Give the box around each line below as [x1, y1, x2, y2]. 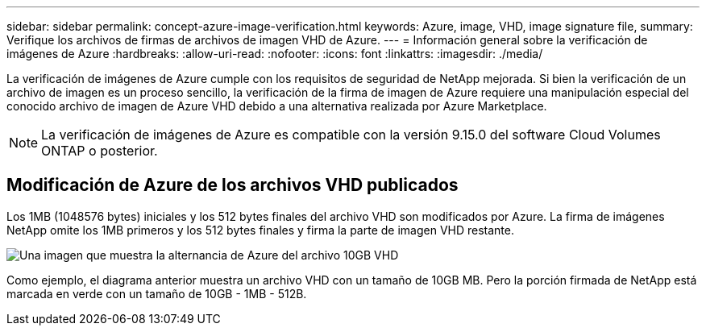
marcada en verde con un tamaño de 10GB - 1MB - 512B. [6, 286, 307, 301]
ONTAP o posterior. [41, 143, 158, 159]
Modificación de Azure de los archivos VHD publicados [6, 175, 459, 196]
